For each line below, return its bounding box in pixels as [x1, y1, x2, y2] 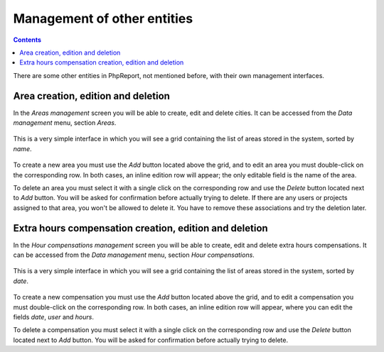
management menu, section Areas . [13, 119, 117, 127]
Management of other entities [13, 11, 193, 26]
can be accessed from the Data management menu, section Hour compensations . [13, 251, 255, 259]
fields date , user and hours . [13, 313, 94, 321]
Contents [13, 35, 42, 44]
